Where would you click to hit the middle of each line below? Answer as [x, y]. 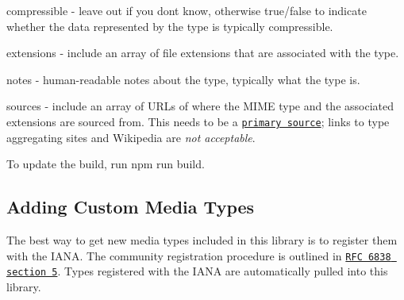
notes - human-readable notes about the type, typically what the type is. [183, 79]
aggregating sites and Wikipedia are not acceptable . [131, 137]
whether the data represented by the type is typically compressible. [170, 26]
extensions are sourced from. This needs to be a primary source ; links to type [198, 121]
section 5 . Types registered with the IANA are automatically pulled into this [197, 271]
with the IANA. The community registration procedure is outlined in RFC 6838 [199, 255]
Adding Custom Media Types [131, 207]
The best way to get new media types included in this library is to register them [202, 240]
